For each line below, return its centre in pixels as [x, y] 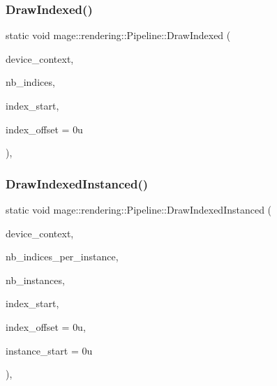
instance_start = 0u [49, 350]
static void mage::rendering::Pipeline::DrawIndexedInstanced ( [139, 209]
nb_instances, [35, 280]
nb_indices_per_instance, [62, 257]
